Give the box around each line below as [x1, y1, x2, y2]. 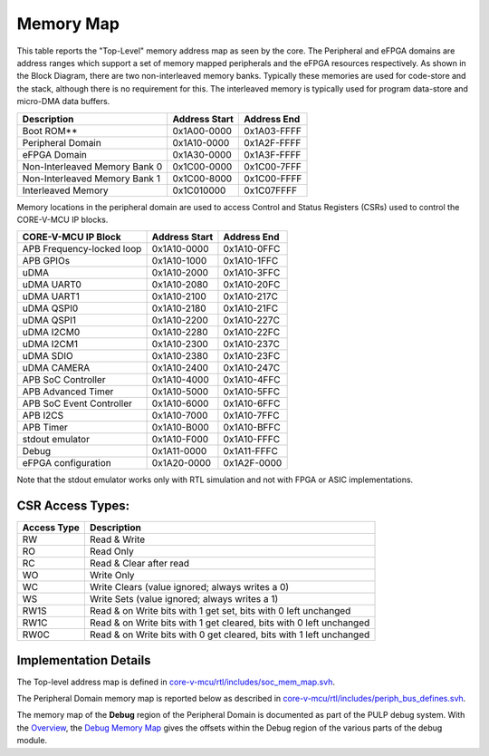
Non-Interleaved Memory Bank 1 [22, 172, 160, 185]
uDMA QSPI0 [22, 302, 79, 315]
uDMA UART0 [22, 278, 81, 291]
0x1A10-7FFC [223, 409, 280, 422]
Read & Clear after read [89, 557, 190, 570]
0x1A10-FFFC [223, 433, 281, 446]
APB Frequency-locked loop [22, 243, 142, 256]
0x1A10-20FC [223, 278, 281, 291]
